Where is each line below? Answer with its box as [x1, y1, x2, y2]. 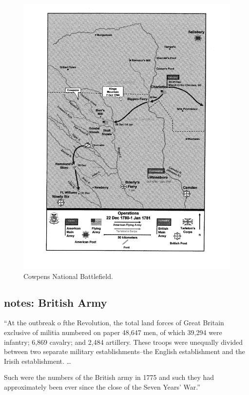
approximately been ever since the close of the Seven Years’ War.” [4, 382, 200, 392]
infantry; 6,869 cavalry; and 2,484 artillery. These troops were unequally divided [4, 336, 243, 347]
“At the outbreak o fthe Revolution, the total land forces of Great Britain [4, 317, 224, 328]
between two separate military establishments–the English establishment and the [4, 346, 245, 356]
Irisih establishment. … [4, 355, 71, 366]
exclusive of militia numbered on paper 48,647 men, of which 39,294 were [4, 327, 222, 337]
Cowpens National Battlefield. [23, 271, 113, 281]
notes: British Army [4, 295, 107, 310]
